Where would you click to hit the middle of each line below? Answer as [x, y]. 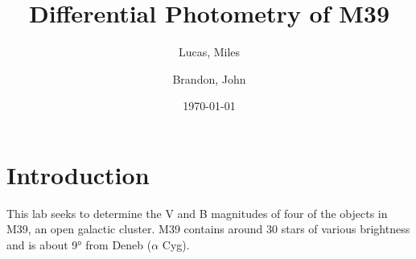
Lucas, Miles [209, 52]
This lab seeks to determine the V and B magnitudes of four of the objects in [197, 213]
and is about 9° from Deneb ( [79, 245]
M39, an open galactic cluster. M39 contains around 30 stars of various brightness [208, 229]
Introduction [78, 174]
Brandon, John [209, 78]
